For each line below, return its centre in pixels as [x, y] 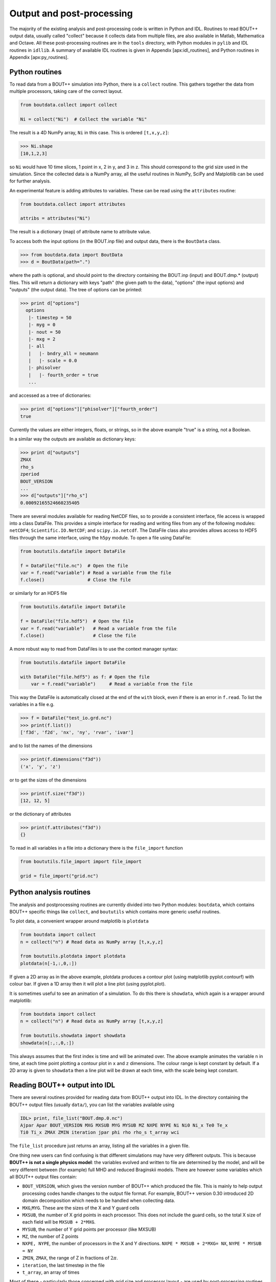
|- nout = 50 [45, 332]
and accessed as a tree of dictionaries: [50, 395]
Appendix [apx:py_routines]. [39, 57]
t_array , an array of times [51, 1272]
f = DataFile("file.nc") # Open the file [74, 566]
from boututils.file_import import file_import [81, 862]
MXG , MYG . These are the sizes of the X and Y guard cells [81, 1208]
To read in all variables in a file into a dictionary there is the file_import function [96, 848]
